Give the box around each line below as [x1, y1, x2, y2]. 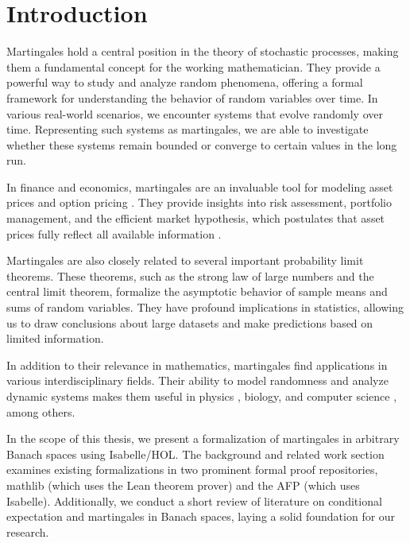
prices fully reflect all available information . [6, 225, 222, 242]
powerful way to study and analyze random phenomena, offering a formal [6, 74, 363, 91]
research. [6, 523, 49, 540]
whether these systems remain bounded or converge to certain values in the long [6, 136, 397, 153]
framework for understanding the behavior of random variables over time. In [6, 89, 378, 106]
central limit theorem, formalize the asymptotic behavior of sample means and [6, 283, 388, 300]
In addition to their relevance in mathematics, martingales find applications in [6, 356, 388, 373]
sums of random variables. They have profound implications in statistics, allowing [6, 299, 404, 316]
